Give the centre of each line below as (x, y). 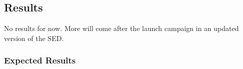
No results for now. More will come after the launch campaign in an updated (121, 28)
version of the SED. (34, 38)
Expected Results (40, 60)
